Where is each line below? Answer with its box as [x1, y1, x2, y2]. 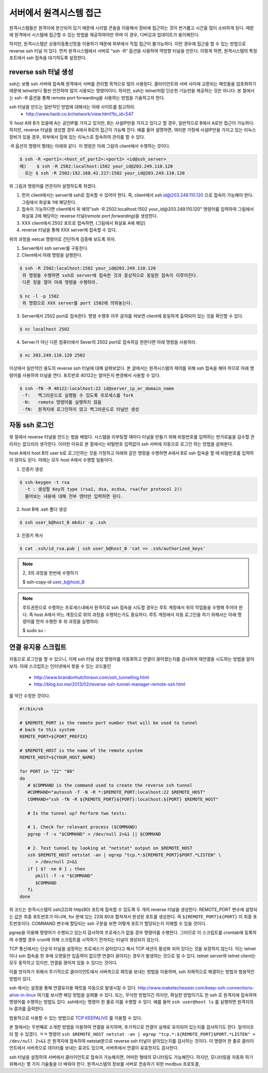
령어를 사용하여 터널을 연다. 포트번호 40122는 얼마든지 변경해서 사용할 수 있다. [9, 372, 161, 378]
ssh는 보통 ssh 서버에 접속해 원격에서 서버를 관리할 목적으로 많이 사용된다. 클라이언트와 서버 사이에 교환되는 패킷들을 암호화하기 [9, 81, 257, 87]
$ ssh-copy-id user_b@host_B [22, 579, 85, 585]
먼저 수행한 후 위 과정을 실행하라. [35, 618, 99, 624]
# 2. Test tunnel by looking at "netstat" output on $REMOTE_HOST [27, 845, 193, 851]
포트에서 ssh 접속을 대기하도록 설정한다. [9, 55, 87, 61]
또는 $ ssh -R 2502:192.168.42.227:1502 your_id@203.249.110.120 [25, 170, 185, 176]
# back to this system [19, 726, 75, 732]
